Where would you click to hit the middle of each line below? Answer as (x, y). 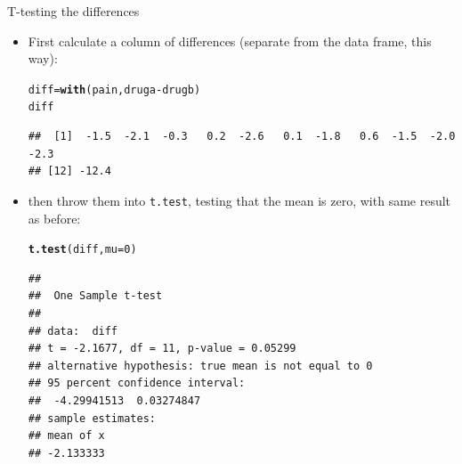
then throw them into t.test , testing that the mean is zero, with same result (239, 200)
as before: (54, 218)
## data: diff (73, 331)
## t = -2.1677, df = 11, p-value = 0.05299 (162, 349)
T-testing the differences (73, 11)
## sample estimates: (92, 418)
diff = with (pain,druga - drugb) (114, 90)
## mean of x (66, 436)
